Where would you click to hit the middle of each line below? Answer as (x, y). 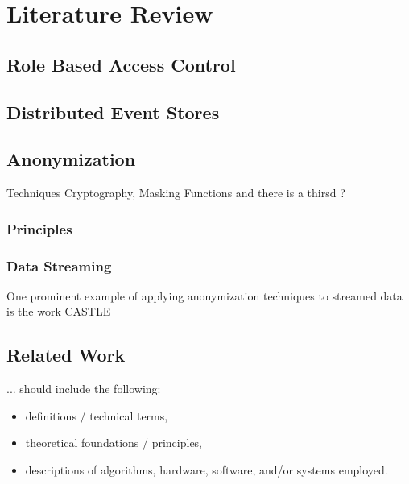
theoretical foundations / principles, (114, 443)
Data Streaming (59, 265)
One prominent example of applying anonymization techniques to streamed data (204, 295)
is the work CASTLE (59, 311)
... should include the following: (84, 389)
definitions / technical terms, (97, 415)
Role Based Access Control (121, 64)
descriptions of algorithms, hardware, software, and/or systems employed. (207, 469)
